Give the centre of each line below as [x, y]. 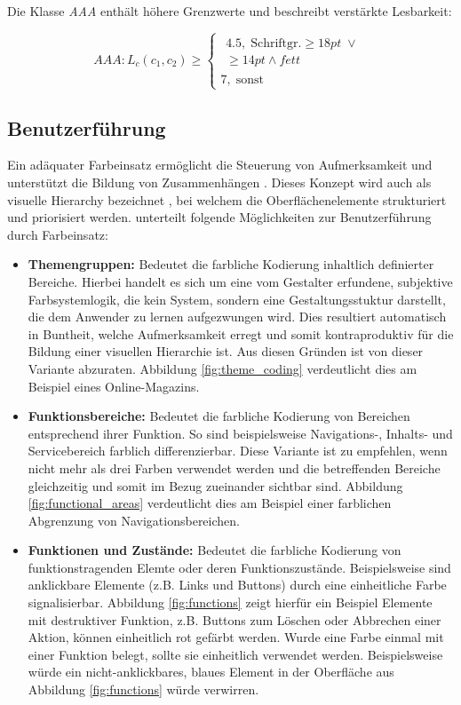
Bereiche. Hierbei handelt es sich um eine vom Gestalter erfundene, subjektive [240, 281]
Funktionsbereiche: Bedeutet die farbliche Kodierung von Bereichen [219, 416]
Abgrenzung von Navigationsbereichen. [134, 520]
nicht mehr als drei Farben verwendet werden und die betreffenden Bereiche [234, 467]
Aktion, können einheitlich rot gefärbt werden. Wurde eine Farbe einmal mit [236, 637]
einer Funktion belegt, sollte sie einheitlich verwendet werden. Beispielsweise [235, 654]
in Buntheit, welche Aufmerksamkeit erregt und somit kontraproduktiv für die [241, 333]
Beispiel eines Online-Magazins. [114, 386]
